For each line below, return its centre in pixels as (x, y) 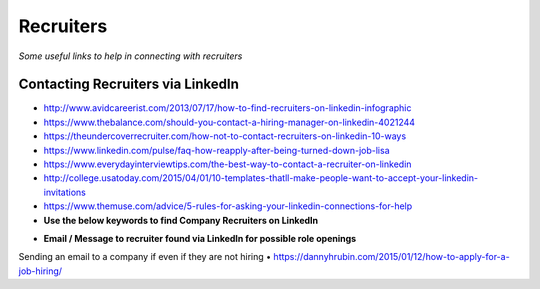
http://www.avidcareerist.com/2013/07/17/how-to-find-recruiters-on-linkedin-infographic (227, 108)
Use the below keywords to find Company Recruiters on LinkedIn (181, 220)
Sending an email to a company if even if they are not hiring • (145, 257)
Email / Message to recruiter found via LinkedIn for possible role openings (200, 238)
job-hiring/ (40, 271)
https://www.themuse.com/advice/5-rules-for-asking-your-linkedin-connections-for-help (228, 206)
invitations (65, 192)
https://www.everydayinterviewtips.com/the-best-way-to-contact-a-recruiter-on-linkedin (227, 164)
